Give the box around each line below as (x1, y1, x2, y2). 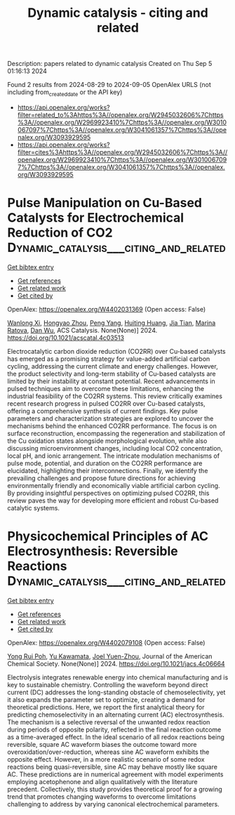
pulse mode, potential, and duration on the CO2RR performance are (7, 458, 203, 468)
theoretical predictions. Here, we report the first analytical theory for (7, 703, 205, 711)
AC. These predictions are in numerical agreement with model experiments (7, 770, 224, 778)
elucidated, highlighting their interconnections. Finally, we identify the (7, 466, 208, 475)
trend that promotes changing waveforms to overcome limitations (7, 792, 196, 801)
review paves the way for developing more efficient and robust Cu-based (7, 496, 219, 505)
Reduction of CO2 (7, 225, 114, 241)
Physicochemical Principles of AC (7, 529, 209, 545)
